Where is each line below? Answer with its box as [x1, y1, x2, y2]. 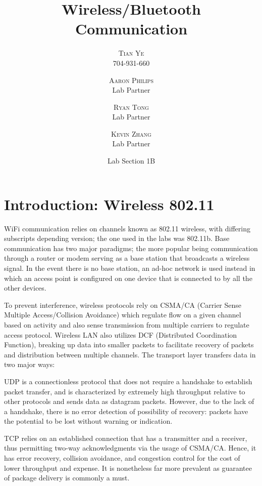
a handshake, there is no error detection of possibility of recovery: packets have [4, 406, 248, 416]
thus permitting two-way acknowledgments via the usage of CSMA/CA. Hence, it [4, 442, 256, 453]
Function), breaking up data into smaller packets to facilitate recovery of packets [4, 339, 254, 350]
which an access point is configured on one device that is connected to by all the [4, 272, 252, 283]
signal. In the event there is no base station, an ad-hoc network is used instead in [4, 262, 255, 273]
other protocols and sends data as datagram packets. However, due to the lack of [4, 396, 254, 407]
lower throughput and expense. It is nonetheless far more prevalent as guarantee [4, 462, 252, 473]
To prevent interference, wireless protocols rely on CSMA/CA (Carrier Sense [4, 299, 242, 310]
